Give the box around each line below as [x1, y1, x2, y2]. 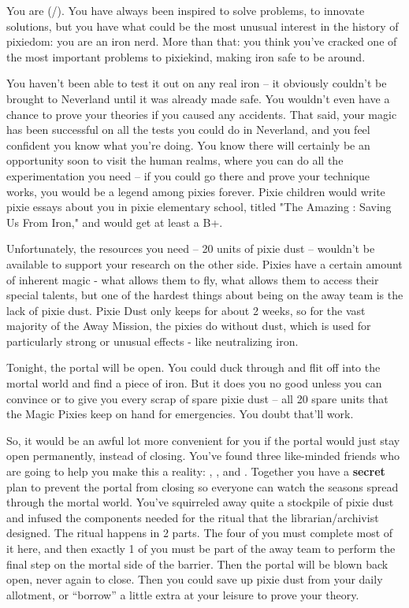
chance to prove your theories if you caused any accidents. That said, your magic [6, 106, 397, 122]
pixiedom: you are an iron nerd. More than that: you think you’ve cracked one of [6, 33, 397, 50]
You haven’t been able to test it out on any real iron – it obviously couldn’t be [6, 75, 387, 91]
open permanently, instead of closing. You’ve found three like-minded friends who [6, 447, 400, 464]
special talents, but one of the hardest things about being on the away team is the [6, 287, 403, 303]
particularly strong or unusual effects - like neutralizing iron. [6, 332, 299, 349]
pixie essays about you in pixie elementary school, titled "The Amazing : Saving [6, 198, 392, 215]
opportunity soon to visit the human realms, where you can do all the [6, 152, 344, 169]
